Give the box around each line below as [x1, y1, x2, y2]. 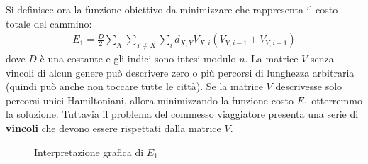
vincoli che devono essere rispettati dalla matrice [6, 120, 221, 135]
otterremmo [311, 92, 362, 107]
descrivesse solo [275, 79, 342, 94]
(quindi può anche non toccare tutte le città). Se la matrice [6, 79, 263, 94]
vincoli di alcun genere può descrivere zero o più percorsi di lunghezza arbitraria [6, 65, 355, 80]
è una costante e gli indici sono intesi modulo [40, 51, 236, 66]
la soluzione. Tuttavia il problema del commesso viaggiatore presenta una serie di [6, 106, 359, 121]
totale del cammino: [6, 16, 92, 31]
